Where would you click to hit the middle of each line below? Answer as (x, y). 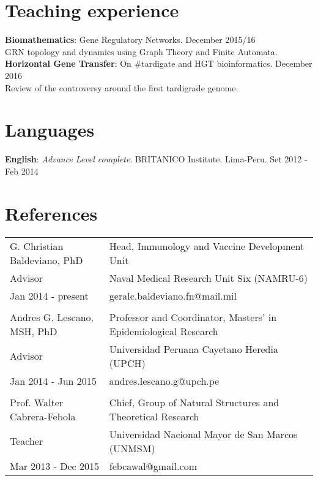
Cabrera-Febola (43, 416)
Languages (50, 130)
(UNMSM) (132, 448)
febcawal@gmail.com (153, 466)
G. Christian (37, 246)
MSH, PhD (34, 331)
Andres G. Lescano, (52, 317)
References (51, 213)
